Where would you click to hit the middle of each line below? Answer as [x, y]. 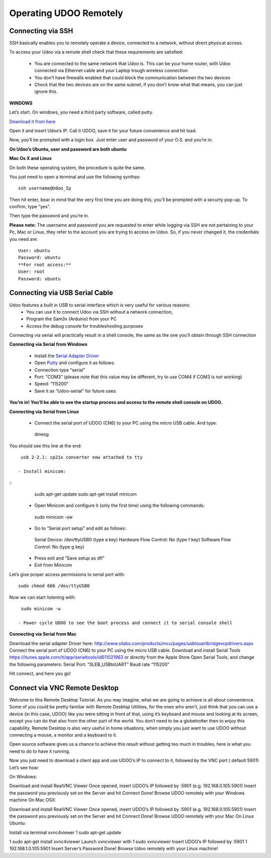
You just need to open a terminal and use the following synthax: [75, 177]
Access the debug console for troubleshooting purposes [85, 326]
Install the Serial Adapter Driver [67, 356]
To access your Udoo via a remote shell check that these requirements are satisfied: [96, 52]
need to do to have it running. [40, 751]
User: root [32, 272]
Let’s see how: [24, 767]
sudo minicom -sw [53, 517]
